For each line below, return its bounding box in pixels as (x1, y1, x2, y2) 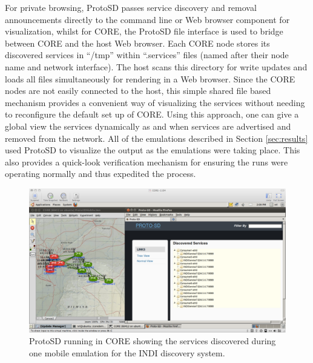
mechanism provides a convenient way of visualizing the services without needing (5, 96, 305, 108)
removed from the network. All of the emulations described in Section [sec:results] (5, 132, 308, 144)
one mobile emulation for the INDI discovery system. (29, 346, 225, 359)
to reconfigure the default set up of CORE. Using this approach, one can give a (5, 108, 299, 121)
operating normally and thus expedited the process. (5, 167, 196, 180)
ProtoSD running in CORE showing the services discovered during (29, 335, 276, 347)
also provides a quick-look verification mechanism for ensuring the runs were (5, 155, 288, 168)
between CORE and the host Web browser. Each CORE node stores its (5, 36, 270, 49)
